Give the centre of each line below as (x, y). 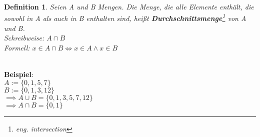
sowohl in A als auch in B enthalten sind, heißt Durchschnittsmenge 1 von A (125, 17)
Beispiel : (19, 74)
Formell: (17, 48)
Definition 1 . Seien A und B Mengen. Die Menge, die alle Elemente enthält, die (129, 6)
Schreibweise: (24, 38)
